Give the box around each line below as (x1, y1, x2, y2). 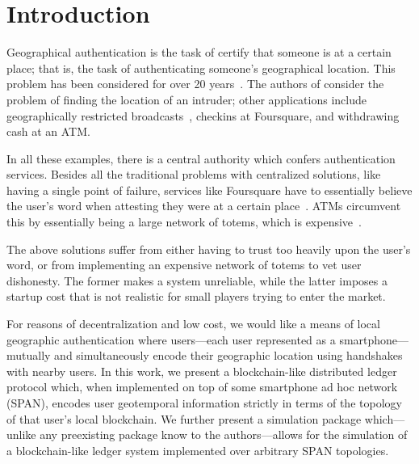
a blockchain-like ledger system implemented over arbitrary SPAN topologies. (6, 441, 389, 458)
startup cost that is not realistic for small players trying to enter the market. (6, 288, 386, 305)
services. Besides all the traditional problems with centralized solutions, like (6, 166, 381, 183)
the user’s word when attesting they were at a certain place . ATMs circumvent (6, 197, 401, 214)
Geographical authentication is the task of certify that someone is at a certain (6, 44, 392, 61)
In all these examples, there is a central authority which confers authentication (6, 150, 396, 167)
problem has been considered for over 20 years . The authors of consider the (6, 75, 384, 92)
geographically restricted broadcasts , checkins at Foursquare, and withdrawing (6, 107, 400, 124)
